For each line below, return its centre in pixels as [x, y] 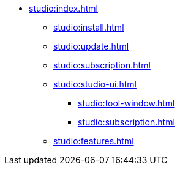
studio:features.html [94, 141]
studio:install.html [89, 27]
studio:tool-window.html [126, 103]
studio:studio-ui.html [95, 84]
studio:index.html [63, 8]
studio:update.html [91, 46]
